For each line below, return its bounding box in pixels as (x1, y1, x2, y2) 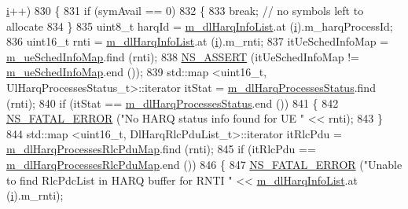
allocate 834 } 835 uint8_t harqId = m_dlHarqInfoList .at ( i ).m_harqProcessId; (6, 17, 393, 34)
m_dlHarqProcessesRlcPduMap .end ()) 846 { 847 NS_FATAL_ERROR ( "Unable (6, 156, 402, 172)
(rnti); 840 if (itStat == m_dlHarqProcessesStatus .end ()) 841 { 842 (6, 94, 339, 111)
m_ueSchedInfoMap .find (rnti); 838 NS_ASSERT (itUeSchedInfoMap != (6, 48, 359, 64)
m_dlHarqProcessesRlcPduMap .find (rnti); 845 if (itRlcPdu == (6, 141, 316, 157)
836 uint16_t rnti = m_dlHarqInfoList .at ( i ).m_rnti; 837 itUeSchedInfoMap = (6, 33, 389, 49)
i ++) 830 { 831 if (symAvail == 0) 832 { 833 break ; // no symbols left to (6, 2, 364, 18)
